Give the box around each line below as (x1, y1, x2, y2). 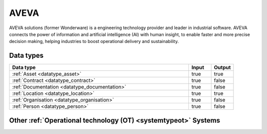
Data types (9, 51, 44, 60)
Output (214, 64, 231, 71)
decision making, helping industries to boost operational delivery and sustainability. (9, 39, 179, 45)
